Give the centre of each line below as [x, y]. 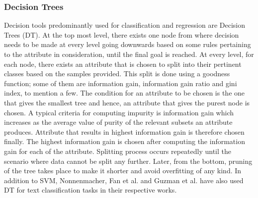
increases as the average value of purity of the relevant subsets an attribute [118, 122]
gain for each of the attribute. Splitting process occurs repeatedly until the [118, 151]
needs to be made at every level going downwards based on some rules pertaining [128, 44]
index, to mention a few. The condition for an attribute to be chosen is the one [125, 93]
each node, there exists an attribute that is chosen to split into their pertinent [123, 64]
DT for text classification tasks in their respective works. [90, 190]
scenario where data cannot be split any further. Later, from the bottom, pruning [128, 161]
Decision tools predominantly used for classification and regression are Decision [125, 25]
